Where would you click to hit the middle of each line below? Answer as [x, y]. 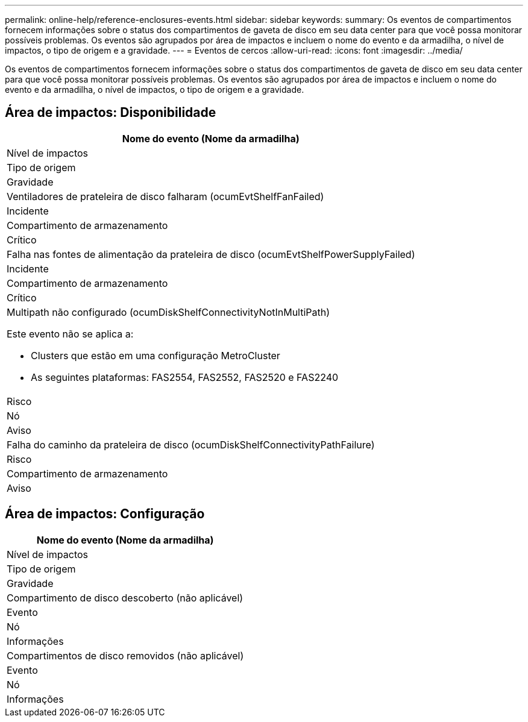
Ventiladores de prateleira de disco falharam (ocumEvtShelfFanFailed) [165, 196]
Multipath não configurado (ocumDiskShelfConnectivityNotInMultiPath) [168, 312]
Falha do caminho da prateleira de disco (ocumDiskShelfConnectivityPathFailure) [191, 444]
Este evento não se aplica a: [70, 334]
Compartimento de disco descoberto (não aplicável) [125, 598]
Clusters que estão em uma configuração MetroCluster [156, 355]
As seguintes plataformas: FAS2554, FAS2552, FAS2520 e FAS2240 [185, 377]
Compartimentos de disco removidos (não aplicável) [125, 655]
